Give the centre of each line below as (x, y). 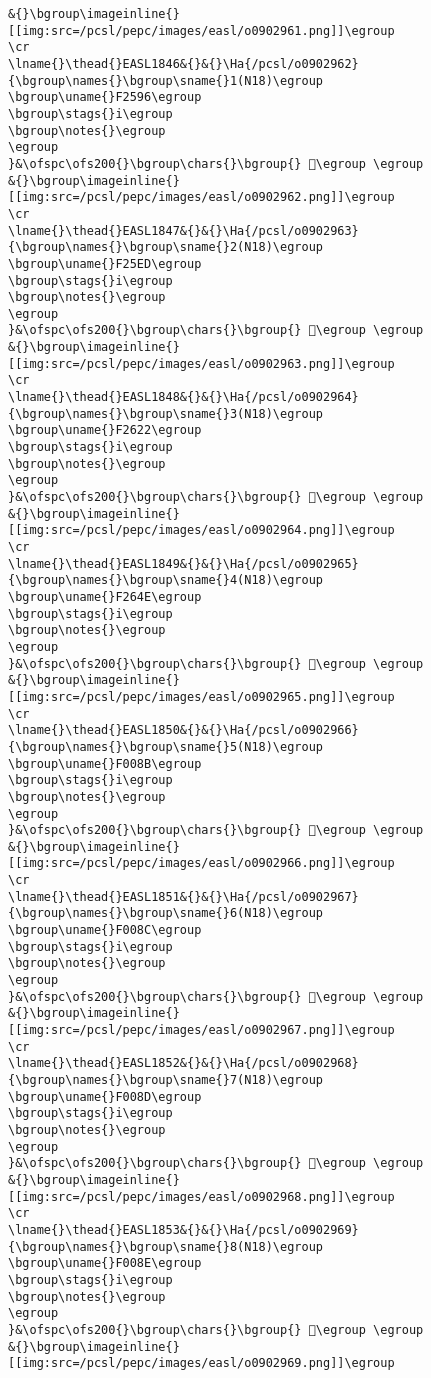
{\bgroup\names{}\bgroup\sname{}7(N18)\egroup (165, 1080)
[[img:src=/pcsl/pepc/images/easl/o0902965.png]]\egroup (201, 696)
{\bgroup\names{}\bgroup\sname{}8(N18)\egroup (165, 1246)
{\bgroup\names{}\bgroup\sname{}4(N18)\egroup (165, 580)
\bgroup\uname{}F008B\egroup (105, 763)
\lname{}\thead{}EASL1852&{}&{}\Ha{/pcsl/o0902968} (183, 1063)
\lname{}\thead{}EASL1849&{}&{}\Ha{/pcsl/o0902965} (183, 563)
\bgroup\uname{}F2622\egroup (105, 430)
